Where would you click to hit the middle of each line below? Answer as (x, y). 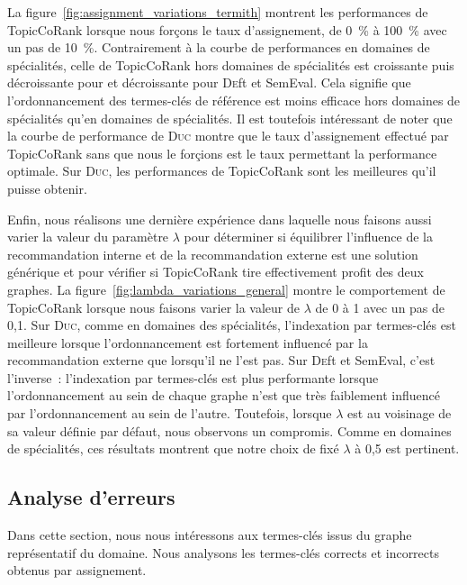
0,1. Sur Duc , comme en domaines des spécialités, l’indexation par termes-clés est (232, 325)
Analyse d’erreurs (91, 497)
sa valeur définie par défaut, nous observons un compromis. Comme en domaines (229, 430)
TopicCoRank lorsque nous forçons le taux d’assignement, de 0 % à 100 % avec (227, 29)
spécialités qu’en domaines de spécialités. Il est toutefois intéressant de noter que (230, 118)
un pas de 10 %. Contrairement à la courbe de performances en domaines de (219, 47)
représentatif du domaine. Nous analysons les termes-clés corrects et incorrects (224, 552)
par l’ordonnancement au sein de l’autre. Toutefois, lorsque (170, 413)
